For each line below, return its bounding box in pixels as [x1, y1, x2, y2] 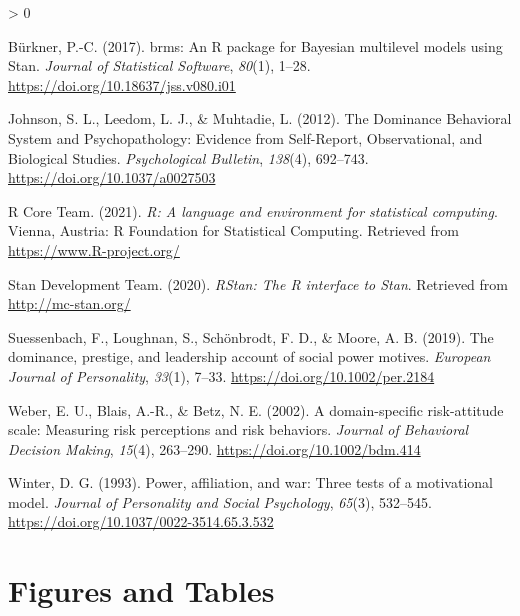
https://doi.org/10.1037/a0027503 [8, 167, 216, 188]
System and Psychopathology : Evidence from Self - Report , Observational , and [8, 127, 483, 148]
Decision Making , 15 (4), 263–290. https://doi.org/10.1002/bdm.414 [8, 438, 421, 459]
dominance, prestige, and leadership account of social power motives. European [8, 346, 491, 367]
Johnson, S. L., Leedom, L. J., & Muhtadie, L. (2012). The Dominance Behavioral [8, 108, 512, 129]
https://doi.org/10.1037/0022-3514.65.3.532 [8, 511, 274, 532]
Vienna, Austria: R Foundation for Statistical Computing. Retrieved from [8, 220, 459, 241]
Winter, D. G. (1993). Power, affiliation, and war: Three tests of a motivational [8, 472, 493, 493]
